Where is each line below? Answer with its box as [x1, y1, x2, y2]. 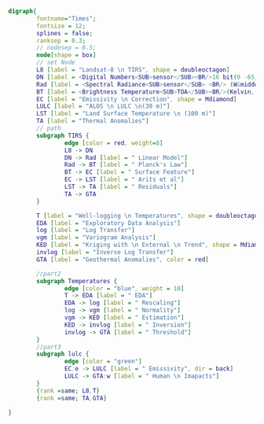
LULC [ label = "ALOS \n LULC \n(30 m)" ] [36, 102, 170, 110]
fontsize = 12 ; [36, 22, 86, 30]
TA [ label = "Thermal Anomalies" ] [36, 117, 149, 125]
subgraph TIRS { [36, 131, 90, 139]
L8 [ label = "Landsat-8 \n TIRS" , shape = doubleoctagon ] [36, 66, 230, 74]
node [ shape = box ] [36, 51, 97, 59]
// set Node [36, 59, 76, 67]
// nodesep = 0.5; [36, 44, 97, 52]
